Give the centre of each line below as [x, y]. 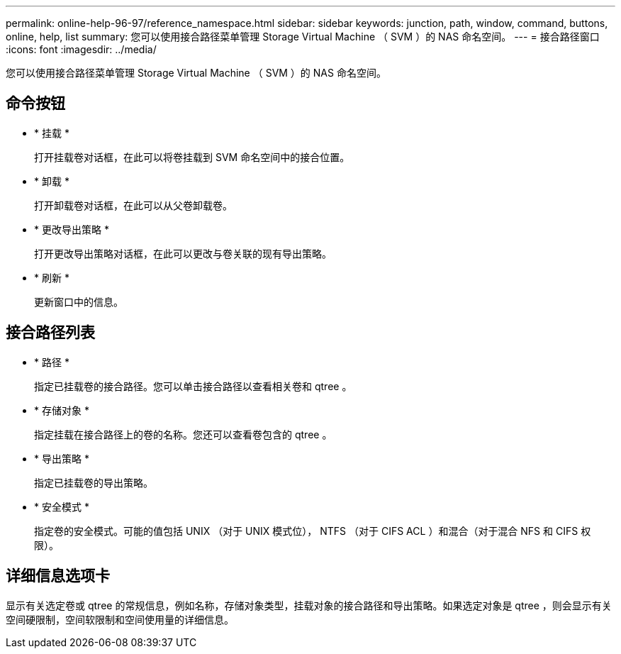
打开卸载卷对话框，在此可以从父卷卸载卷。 [133, 205]
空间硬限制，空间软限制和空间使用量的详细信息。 [120, 619]
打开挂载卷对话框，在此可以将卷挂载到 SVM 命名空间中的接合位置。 [192, 157]
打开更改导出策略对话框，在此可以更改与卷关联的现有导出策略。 [183, 253]
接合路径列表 [50, 333]
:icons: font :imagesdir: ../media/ [81, 49]
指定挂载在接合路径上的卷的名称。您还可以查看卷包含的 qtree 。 [183, 434]
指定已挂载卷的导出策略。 [94, 482]
